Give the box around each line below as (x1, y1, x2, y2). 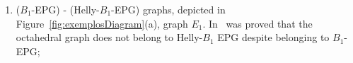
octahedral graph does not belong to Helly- (16, 30, 203, 45)
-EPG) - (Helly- (31, 2, 100, 16)
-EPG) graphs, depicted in (111, 2, 226, 16)
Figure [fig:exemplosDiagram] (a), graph (16, 16, 188, 30)
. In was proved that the (202, 16, 313, 30)
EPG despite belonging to (217, 30, 330, 45)
